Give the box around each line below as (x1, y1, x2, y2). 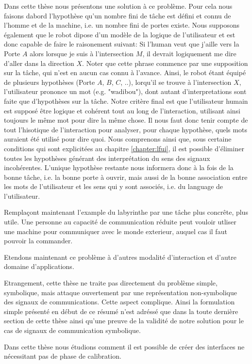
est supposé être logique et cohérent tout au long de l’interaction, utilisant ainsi (4, 105, 241, 115)
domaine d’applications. (4, 261, 74, 271)
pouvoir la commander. (4, 236, 73, 246)
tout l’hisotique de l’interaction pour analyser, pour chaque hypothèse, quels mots (4, 124, 248, 134)
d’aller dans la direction (4, 58, 74, 68)
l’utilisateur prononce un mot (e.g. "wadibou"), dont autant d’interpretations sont (4, 86, 247, 96)
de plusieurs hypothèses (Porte (4, 77, 95, 87)
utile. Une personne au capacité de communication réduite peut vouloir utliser (4, 217, 236, 227)
